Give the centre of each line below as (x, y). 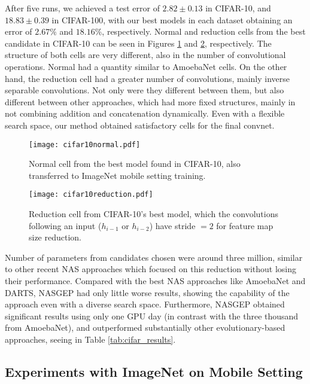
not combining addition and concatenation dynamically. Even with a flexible (145, 113)
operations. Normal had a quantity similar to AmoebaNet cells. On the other (146, 66)
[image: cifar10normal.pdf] (85, 144)
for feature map (245, 225)
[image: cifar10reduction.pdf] (91, 195)
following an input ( (65, 225)
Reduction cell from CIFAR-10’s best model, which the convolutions (154, 214)
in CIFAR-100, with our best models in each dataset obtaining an (172, 19)
